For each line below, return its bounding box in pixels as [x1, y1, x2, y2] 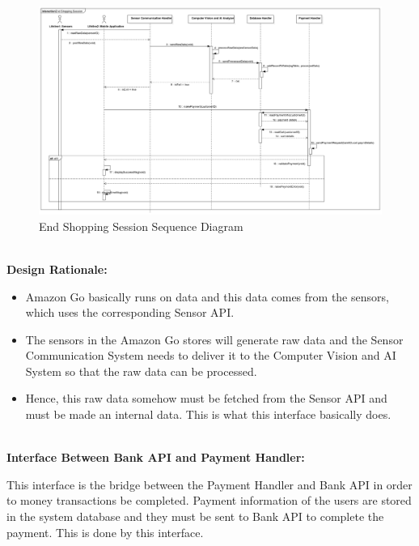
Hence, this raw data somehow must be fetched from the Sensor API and [25, 390, 387, 407]
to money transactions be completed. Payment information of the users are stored [6, 492, 412, 509]
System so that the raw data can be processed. [25, 362, 257, 379]
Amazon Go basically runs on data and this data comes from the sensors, [25, 288, 389, 305]
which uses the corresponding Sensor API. [25, 304, 235, 321]
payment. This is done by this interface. [6, 523, 204, 540]
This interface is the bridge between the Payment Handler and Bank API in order [6, 476, 413, 493]
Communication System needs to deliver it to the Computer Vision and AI [25, 347, 396, 364]
